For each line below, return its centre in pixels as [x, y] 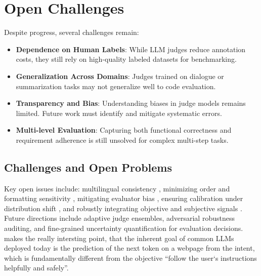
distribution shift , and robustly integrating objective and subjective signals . [123, 208]
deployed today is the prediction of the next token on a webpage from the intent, [129, 248]
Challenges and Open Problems [88, 167]
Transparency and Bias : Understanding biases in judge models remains [131, 103]
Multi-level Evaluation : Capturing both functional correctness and [124, 130]
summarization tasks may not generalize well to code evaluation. [116, 86]
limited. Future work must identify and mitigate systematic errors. [119, 113]
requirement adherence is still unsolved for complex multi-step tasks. [122, 140]
